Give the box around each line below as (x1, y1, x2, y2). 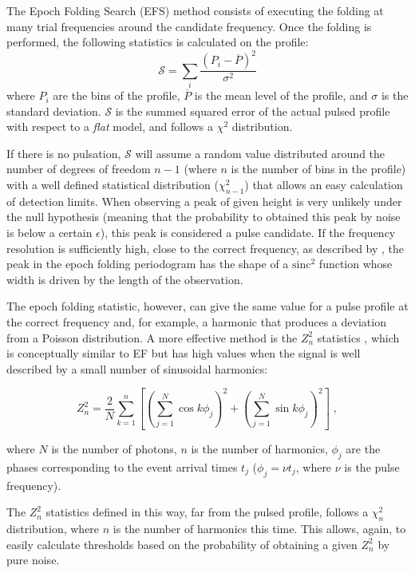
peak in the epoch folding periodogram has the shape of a (6, 255, 289, 272)
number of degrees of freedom (6, 160, 151, 177)
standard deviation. (6, 102, 101, 119)
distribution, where (6, 520, 100, 537)
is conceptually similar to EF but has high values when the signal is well (6, 345, 361, 362)
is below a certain (6, 224, 93, 240)
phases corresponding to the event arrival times (6, 458, 238, 475)
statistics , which (317, 329, 400, 346)
